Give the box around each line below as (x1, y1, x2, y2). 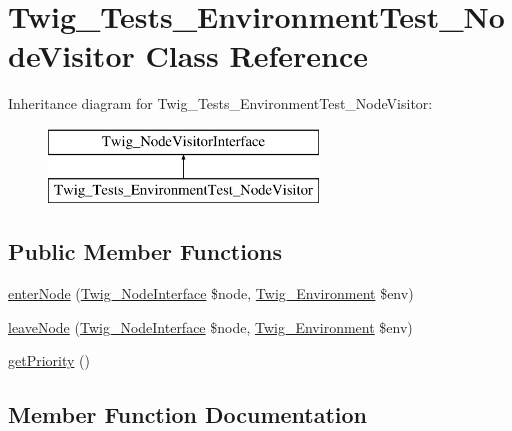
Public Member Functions (8, 236, 282, 267)
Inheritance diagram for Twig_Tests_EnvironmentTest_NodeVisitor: (8, 93, 433, 114)
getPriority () (8, 350, 90, 371)
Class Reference (145, 35, 368, 76)
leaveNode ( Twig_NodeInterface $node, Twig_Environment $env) (8, 316, 413, 337)
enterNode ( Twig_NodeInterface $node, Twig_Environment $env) (8, 283, 414, 304)
